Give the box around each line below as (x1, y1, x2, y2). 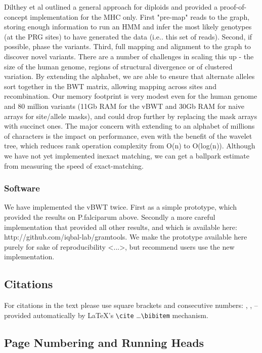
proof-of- (220, 2, 247, 12)
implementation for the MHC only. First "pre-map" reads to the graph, (30, 11, 250, 22)
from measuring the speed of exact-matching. (4, 160, 144, 171)
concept (4, 11, 28, 22)
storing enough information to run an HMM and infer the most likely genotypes (4, 21, 252, 32)
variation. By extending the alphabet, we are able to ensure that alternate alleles (4, 71, 255, 82)
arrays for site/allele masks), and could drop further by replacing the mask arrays (4, 110, 257, 121)
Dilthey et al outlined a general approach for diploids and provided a (4, 2, 218, 12)
